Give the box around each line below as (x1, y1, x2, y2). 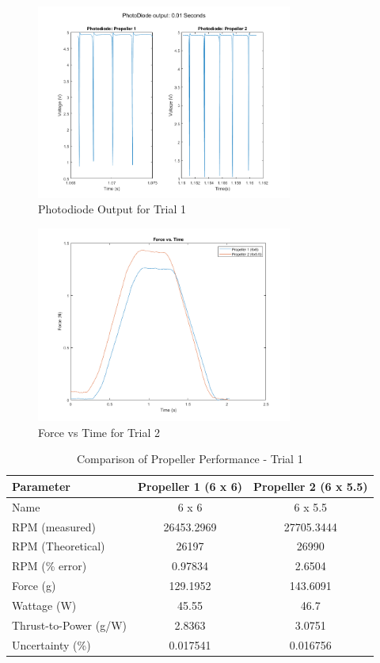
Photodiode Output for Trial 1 (38, 201, 186, 217)
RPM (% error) (12, 558, 87, 574)
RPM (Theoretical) (12, 538, 105, 554)
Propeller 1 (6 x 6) (138, 477, 243, 494)
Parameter (12, 477, 70, 494)
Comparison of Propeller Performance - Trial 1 (76, 450, 303, 467)
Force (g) (12, 577, 56, 594)
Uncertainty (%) (12, 636, 91, 653)
